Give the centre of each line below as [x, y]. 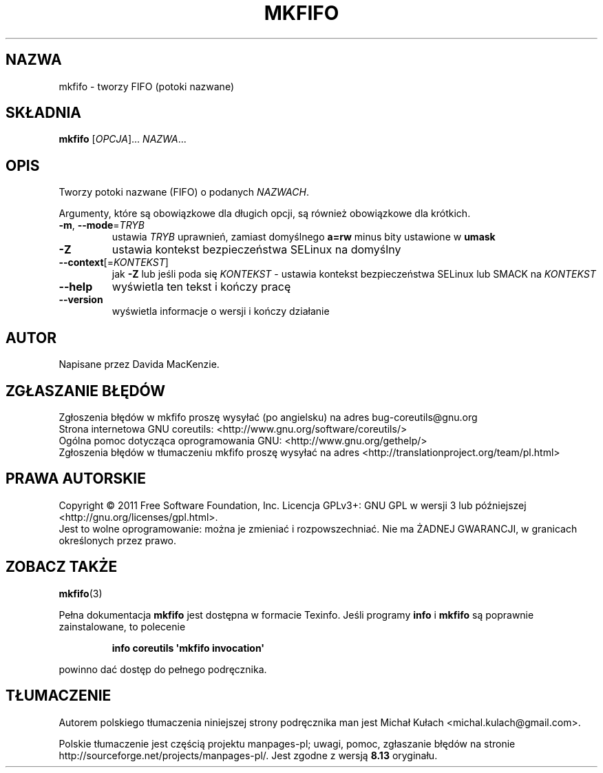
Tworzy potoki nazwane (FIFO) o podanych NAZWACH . [184, 192]
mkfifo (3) [81, 593]
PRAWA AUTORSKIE [76, 479]
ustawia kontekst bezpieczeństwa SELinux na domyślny [256, 250]
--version [81, 300]
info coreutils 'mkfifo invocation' [188, 648]
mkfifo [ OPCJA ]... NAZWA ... [123, 139]
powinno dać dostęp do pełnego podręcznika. [163, 669]
